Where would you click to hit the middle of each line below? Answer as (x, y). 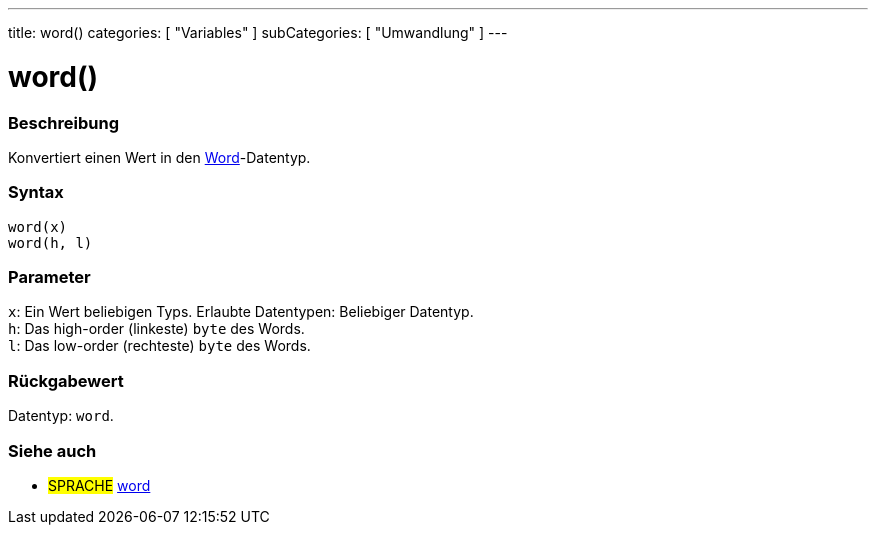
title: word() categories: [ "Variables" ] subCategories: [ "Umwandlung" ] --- (258, 32)
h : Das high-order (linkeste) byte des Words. (156, 329)
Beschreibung (64, 122)
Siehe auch (52, 450)
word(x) (38, 226)
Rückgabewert (66, 380)
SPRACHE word (99, 485)
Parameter (49, 277)
